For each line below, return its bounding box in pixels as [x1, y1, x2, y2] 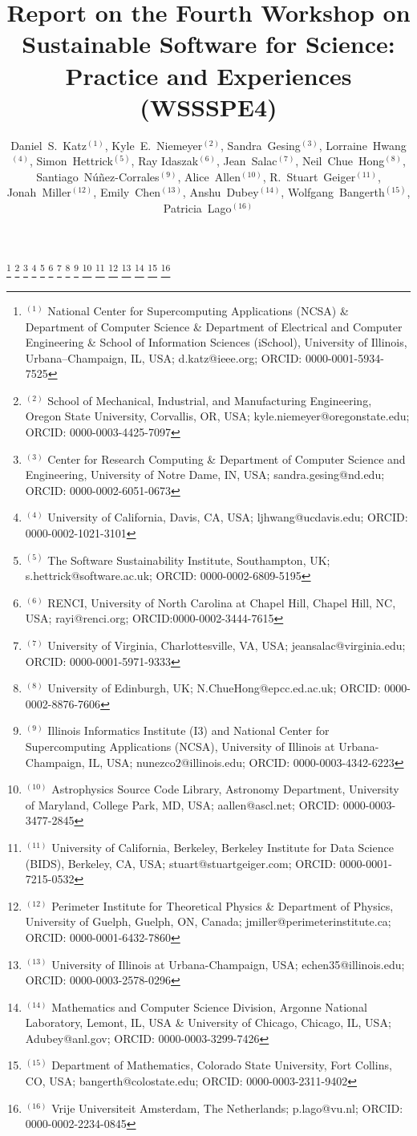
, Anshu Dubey [182, 184, 259, 201]
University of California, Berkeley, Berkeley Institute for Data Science [51, 838, 394, 855]
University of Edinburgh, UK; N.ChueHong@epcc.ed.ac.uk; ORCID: [47, 680, 381, 696]
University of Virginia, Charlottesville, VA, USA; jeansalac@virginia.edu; [47, 637, 406, 653]
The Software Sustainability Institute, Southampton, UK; [47, 551, 330, 568]
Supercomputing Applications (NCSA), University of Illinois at [25, 737, 335, 754]
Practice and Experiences [65, 59, 352, 91]
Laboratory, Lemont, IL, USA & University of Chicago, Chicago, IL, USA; [25, 1014, 391, 1031]
